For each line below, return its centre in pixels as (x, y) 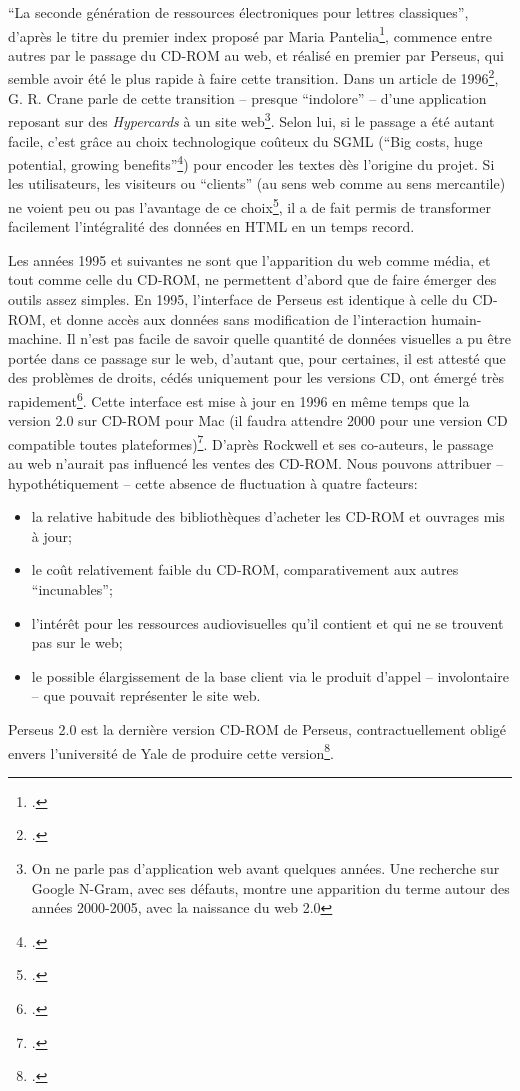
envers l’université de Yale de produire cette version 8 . (171, 751)
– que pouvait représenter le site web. (146, 695)
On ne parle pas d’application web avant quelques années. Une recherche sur (265, 868)
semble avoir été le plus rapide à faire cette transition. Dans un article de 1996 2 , (253, 77)
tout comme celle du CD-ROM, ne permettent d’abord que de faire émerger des (252, 279)
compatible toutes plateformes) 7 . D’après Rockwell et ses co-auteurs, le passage (251, 442)
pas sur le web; (77, 642)
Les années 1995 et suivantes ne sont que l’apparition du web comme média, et (249, 259)
